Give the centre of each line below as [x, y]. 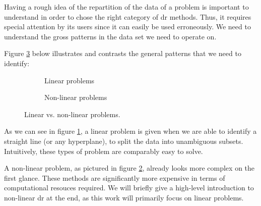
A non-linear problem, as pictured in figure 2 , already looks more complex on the [129, 168]
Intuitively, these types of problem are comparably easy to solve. [104, 151]
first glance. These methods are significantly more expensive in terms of [115, 177]
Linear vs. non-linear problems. [72, 114]
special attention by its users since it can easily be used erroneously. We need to [127, 27]
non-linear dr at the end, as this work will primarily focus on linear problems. [124, 197]
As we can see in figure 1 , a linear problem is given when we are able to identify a [130, 131]
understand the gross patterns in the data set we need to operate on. [110, 36]
